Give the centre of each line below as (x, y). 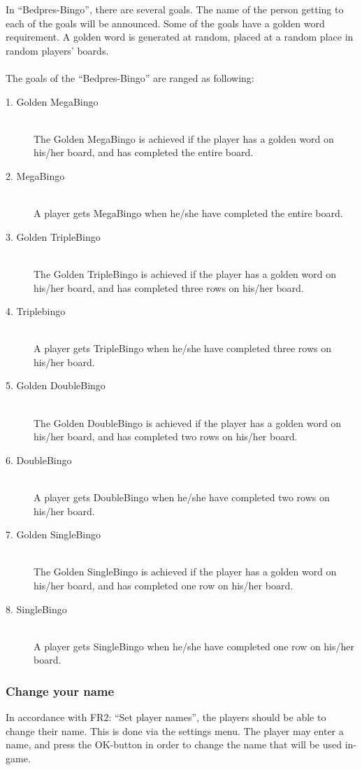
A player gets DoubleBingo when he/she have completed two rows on (182, 497)
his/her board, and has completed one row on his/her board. (164, 585)
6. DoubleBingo (39, 460)
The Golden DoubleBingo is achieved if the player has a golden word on (188, 422)
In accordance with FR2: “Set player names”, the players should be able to (166, 717)
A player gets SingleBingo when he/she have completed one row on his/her (194, 646)
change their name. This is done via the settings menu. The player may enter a (175, 730)
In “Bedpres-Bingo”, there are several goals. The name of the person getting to (175, 9)
